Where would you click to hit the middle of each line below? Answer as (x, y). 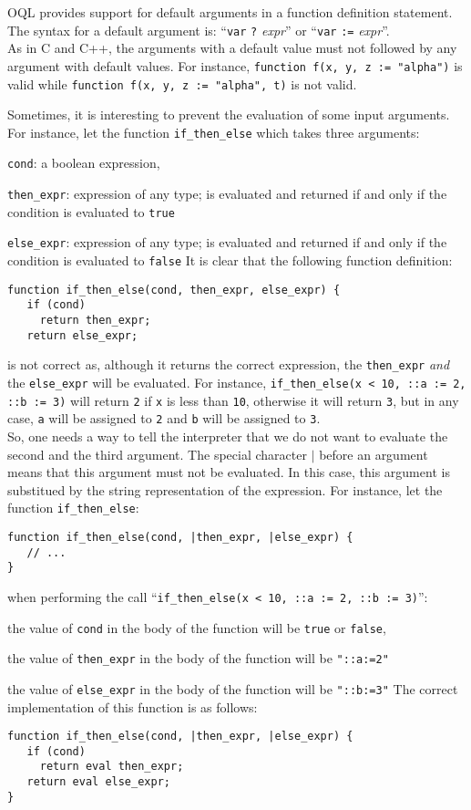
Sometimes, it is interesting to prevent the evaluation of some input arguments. (229, 114)
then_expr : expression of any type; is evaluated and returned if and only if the (227, 194)
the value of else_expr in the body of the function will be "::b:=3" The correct (233, 688)
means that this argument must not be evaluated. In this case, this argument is (229, 472)
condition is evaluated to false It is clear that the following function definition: (230, 260)
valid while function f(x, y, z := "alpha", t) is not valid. (182, 83)
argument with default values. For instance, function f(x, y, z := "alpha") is (235, 65)
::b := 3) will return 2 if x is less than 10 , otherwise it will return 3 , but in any (233, 400)
